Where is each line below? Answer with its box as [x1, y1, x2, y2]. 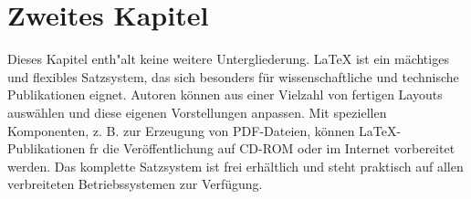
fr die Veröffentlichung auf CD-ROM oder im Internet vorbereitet [89, 139, 455, 158]
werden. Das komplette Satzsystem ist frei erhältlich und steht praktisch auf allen [7, 156, 464, 175]
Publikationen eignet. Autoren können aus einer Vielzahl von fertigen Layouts [7, 85, 443, 104]
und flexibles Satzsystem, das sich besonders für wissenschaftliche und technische [7, 67, 459, 86]
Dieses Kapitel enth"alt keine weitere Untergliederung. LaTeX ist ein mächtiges [7, 49, 449, 68]
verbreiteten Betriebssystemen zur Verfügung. [7, 174, 263, 194]
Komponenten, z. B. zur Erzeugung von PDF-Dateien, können [7, 120, 355, 140]
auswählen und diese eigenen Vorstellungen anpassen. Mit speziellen [7, 102, 387, 121]
